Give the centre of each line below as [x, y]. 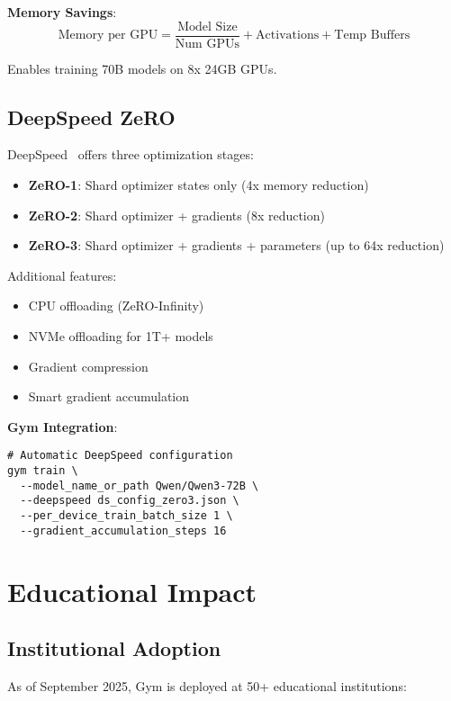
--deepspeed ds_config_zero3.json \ [130, 501]
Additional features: [62, 275]
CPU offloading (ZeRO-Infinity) [116, 306]
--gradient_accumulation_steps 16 [123, 530]
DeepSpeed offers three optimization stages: [131, 154]
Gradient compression [88, 366]
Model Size [207, 27]
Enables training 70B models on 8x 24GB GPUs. [142, 68]
